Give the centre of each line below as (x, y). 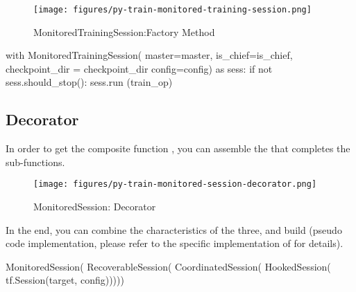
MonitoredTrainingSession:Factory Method (124, 31)
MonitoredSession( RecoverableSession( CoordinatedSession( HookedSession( (168, 266)
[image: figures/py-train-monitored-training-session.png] (172, 10)
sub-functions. (35, 162)
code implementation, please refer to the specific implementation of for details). (175, 243)
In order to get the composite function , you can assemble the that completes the (178, 148)
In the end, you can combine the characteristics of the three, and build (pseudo (174, 229)
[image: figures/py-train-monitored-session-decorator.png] (175, 184)
